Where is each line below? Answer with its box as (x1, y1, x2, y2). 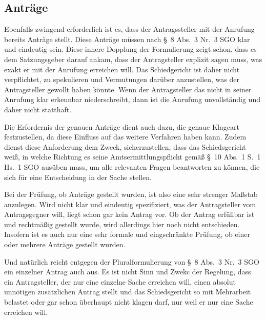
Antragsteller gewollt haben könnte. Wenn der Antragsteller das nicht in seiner (4, 84, 252, 94)
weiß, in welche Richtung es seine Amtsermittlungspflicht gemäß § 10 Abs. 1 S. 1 (4, 151, 261, 162)
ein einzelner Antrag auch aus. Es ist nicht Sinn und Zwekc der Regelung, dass (4, 266, 251, 277)
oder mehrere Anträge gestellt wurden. (4, 239, 126, 250)
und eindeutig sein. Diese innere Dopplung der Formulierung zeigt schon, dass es (4, 44, 257, 54)
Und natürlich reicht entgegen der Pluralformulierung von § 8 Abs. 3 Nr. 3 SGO (4, 256, 259, 267)
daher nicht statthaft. (4, 104, 72, 114)
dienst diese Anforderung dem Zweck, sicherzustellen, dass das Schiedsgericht (4, 141, 246, 152)
